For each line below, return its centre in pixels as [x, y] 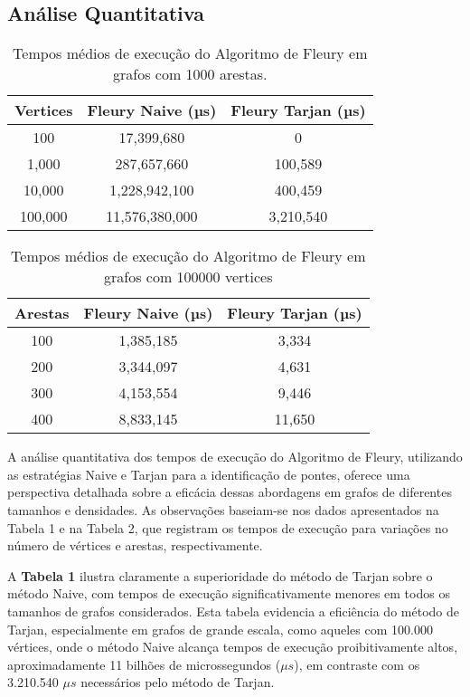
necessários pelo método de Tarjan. [178, 682]
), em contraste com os [357, 664]
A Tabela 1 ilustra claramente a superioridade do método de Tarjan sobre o [220, 575]
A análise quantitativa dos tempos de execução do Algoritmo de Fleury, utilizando [235, 457]
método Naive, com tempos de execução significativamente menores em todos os [229, 593]
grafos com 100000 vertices [188, 277]
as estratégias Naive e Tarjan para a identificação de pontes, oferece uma [209, 474]
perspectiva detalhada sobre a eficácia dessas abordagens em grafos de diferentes [230, 492]
